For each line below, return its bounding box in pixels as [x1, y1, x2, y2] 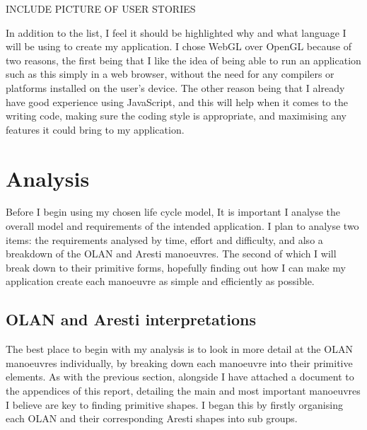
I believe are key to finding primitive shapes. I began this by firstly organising [6, 397, 343, 412]
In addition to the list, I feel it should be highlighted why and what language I [6, 25, 346, 40]
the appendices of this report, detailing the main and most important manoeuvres [6, 383, 361, 398]
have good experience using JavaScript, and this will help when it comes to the [6, 94, 348, 109]
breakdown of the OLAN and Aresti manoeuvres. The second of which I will [6, 246, 337, 261]
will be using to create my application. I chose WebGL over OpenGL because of [6, 39, 351, 54]
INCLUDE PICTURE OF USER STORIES [6, 1, 196, 16]
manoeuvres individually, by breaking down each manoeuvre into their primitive [6, 355, 353, 370]
